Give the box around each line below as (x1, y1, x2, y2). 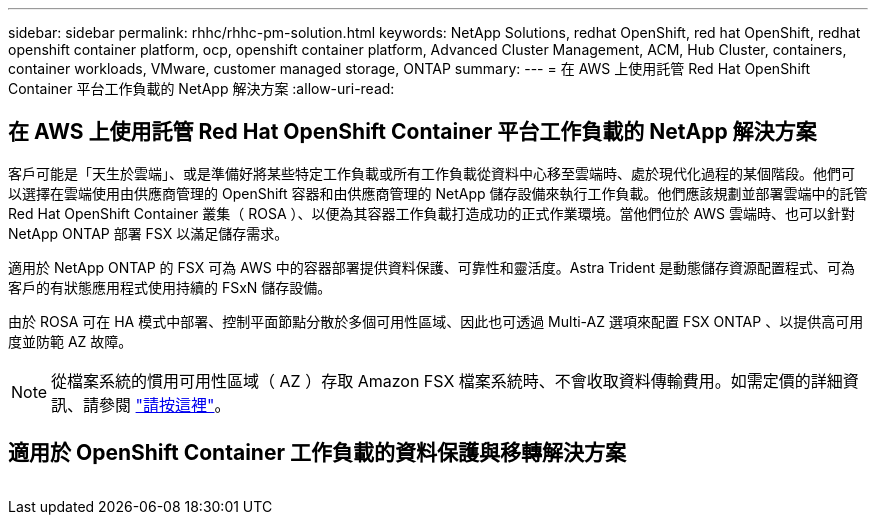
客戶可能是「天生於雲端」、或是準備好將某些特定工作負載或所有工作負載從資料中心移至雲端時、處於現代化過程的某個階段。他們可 (8, 164, 855, 182)
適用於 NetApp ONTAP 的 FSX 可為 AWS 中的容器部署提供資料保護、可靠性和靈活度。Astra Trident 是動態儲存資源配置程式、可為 (8, 258, 855, 276)
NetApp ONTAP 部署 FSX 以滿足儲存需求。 (8, 224, 289, 242)
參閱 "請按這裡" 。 (99, 394, 231, 415)
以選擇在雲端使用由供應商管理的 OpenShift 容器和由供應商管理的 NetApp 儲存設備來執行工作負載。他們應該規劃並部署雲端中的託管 (8, 184, 868, 202)
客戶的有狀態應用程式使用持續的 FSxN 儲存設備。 (8, 278, 332, 296)
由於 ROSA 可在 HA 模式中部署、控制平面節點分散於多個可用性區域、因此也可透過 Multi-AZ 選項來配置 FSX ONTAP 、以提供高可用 (8, 312, 864, 330)
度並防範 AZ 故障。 (8, 332, 133, 350)
